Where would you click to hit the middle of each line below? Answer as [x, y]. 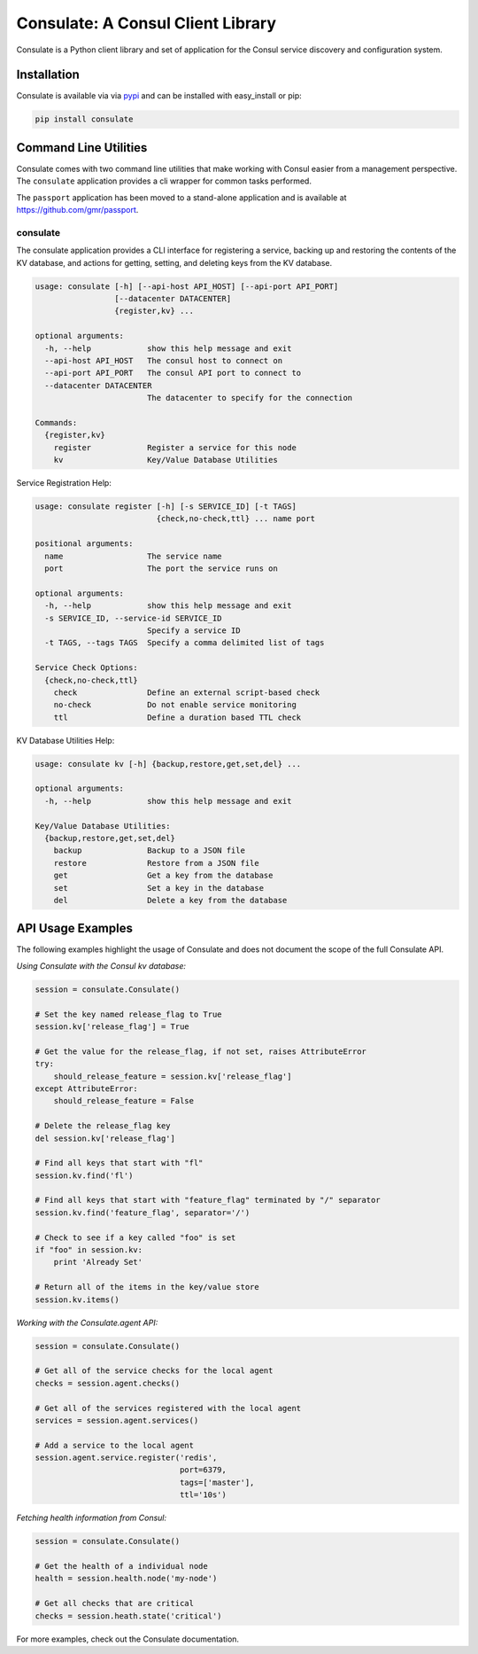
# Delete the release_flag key [103, 1126]
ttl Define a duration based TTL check [177, 717]
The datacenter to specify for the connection [250, 398]
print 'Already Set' [98, 1262]
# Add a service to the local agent [115, 1445]
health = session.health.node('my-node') [126, 1579]
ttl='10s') [203, 1495]
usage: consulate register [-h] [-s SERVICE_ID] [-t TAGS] [166, 507]
